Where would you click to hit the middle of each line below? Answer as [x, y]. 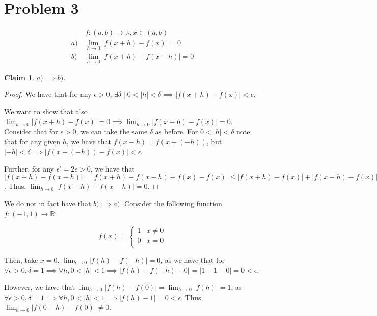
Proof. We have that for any [48, 94]
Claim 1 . [19, 77]
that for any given [32, 141]
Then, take [21, 260]
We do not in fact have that [48, 203]
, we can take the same [112, 131]
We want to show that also [46, 111]
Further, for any [29, 168]
